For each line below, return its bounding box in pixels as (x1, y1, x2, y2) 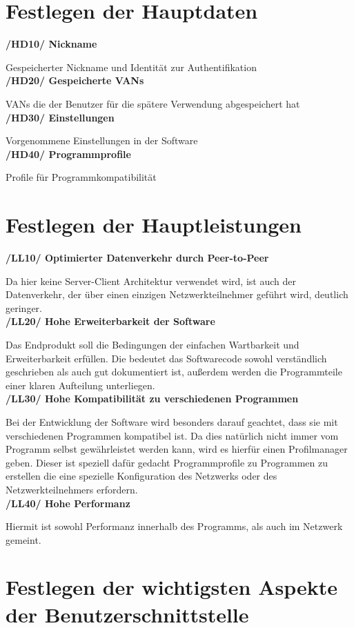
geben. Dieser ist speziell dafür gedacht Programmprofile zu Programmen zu (6, 455, 328, 469)
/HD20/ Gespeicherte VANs (6, 73, 144, 88)
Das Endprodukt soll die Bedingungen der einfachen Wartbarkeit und (6, 337, 299, 351)
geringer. (6, 300, 42, 315)
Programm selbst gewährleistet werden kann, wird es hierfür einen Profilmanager (6, 442, 348, 456)
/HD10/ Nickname (6, 37, 97, 51)
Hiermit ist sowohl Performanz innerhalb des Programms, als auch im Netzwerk (6, 519, 343, 533)
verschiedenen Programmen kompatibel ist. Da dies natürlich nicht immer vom (6, 428, 339, 442)
